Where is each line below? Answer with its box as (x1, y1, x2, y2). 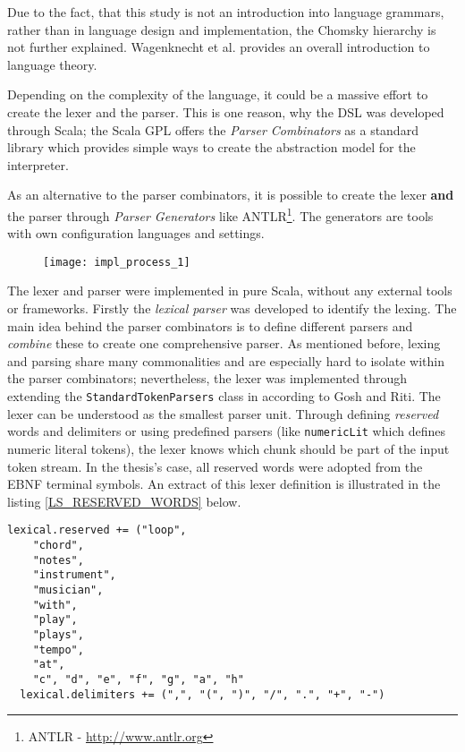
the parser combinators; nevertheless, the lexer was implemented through (7, 369, 408, 388)
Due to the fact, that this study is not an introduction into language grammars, (7, 3, 444, 21)
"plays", (32, 628, 84, 641)
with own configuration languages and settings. (7, 224, 265, 243)
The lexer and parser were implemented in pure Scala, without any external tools (7, 281, 452, 300)
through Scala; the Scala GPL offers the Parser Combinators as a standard (7, 120, 418, 139)
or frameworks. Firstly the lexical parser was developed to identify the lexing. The (7, 299, 457, 318)
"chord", (32, 538, 84, 551)
